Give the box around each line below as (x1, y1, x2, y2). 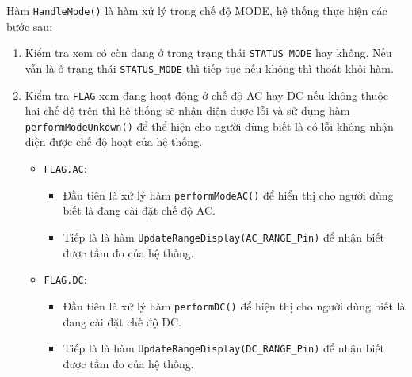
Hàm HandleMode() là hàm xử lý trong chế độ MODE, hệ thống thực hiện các (6, 2, 387, 18)
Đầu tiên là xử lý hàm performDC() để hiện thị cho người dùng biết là (63, 297, 406, 314)
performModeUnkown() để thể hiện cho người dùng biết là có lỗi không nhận (25, 117, 394, 134)
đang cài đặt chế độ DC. (63, 313, 181, 329)
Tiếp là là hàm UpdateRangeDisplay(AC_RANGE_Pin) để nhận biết (63, 228, 385, 245)
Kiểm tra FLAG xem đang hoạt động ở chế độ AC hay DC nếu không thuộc (25, 86, 388, 103)
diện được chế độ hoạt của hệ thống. (25, 133, 203, 150)
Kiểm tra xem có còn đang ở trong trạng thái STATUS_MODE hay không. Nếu (25, 44, 392, 61)
